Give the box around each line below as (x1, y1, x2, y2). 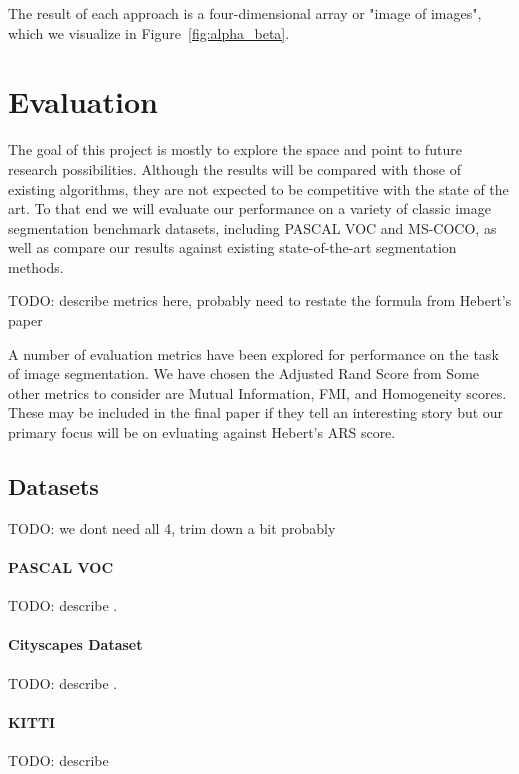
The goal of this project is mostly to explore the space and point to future (8, 139, 462, 160)
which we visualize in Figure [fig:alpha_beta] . (8, 22, 290, 43)
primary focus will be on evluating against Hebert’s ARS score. (8, 422, 396, 443)
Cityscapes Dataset (8, 634, 143, 655)
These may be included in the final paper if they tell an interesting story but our (8, 402, 504, 423)
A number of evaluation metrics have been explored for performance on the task (8, 343, 499, 364)
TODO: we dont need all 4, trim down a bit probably (8, 517, 336, 538)
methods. (8, 256, 64, 277)
